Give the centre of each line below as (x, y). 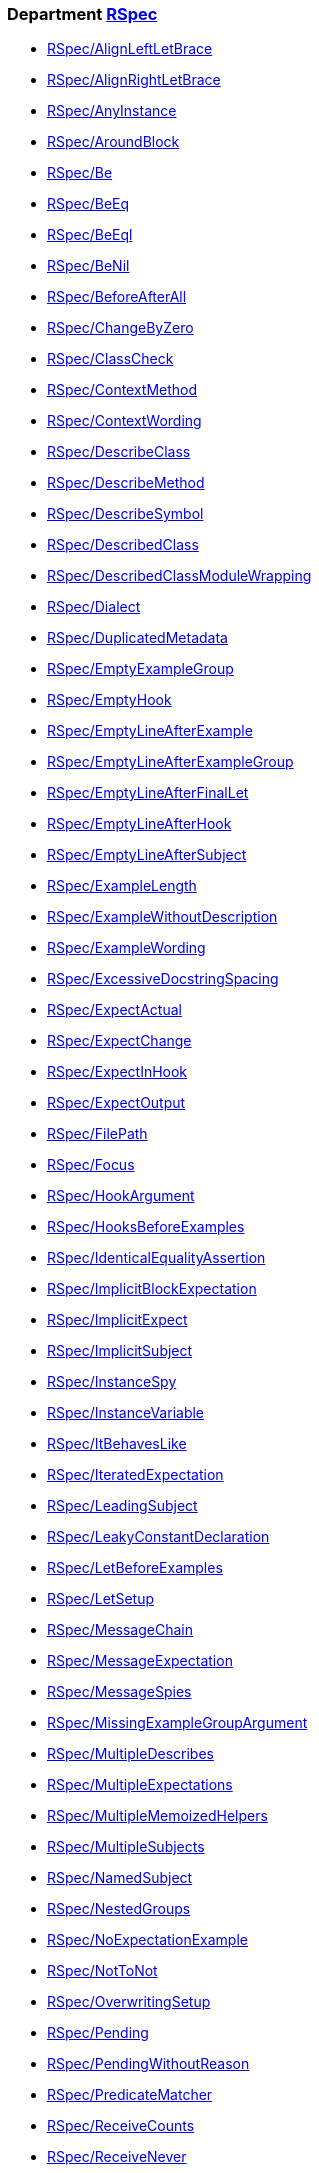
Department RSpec (82, 14)
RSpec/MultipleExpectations (140, 1785)
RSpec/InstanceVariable (126, 1413)
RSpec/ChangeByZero (120, 328)
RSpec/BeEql (90, 235)
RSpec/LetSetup (101, 1599)
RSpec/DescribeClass (119, 452)
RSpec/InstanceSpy (112, 1382)
